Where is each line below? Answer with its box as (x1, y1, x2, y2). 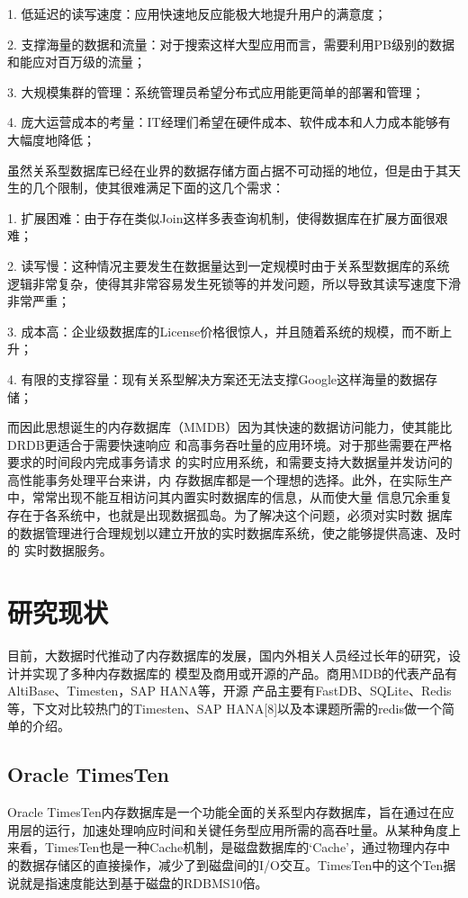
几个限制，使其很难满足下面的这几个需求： (31, 178, 284, 197)
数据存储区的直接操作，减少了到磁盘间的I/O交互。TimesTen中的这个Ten (19, 855, 444, 874)
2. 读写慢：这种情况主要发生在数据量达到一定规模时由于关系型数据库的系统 (7, 256, 450, 274)
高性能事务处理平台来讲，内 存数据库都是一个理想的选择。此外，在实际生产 (7, 470, 453, 489)
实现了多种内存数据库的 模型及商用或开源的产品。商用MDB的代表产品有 (31, 663, 458, 682)
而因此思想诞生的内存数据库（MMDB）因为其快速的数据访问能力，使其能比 (7, 418, 453, 436)
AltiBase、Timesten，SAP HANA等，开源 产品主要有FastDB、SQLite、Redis (7, 681, 452, 700)
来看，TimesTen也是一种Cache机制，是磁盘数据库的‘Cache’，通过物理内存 (7, 838, 437, 857)
